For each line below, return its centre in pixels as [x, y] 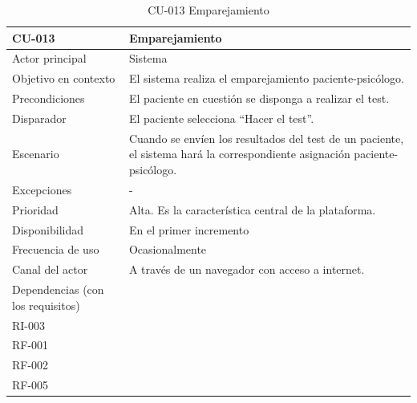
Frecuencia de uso [56, 249]
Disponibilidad [48, 229]
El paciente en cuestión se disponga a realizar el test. [259, 98]
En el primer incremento [189, 229]
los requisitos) [46, 305]
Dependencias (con [58, 289]
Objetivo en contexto [64, 78]
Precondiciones [49, 98]
